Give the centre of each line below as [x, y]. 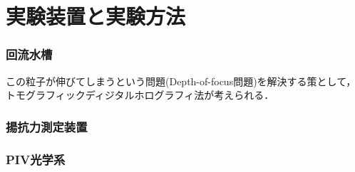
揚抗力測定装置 [47, 126]
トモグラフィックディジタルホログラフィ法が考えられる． [140, 95]
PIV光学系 [36, 159]
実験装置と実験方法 [96, 16]
